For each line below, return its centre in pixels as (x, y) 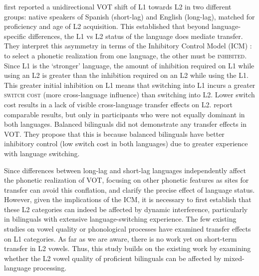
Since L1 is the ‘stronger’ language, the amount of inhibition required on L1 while (129, 65)
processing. (50, 268)
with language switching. (42, 153)
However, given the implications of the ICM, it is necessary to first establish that (128, 199)
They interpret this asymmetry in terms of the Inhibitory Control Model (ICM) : (128, 46)
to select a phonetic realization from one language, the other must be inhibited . (126, 55)
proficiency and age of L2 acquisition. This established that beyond (107, 26)
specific (15, 36)
